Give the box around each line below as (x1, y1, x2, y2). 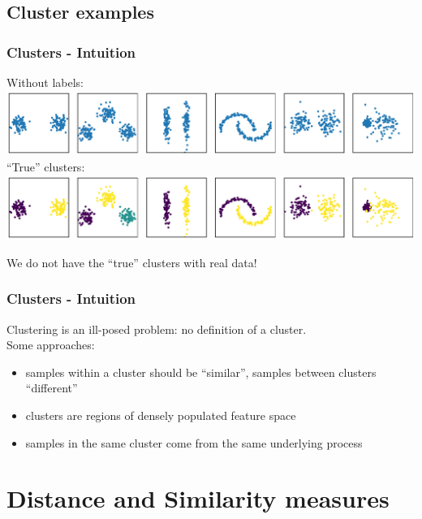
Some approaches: (6, 336, 95, 353)
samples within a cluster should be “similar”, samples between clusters (25, 363, 377, 380)
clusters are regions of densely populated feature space (25, 407, 296, 424)
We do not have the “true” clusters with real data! (6, 253, 257, 270)
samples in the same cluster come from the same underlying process (25, 434, 363, 451)
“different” (25, 379, 78, 396)
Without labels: (6, 74, 84, 90)
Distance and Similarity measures (6, 482, 390, 515)
